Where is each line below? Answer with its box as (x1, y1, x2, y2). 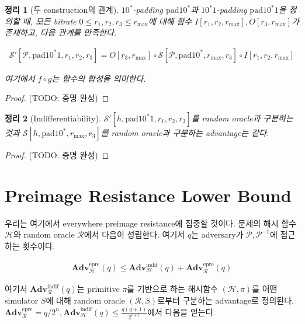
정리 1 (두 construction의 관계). (5, 4, 119, 15)
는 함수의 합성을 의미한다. (51, 72, 146, 84)
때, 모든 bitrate (22, 15, 77, 27)
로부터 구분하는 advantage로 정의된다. (157, 294, 294, 306)
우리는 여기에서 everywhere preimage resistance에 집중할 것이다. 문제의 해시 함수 (5, 217, 297, 229)
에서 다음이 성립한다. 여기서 (84, 228, 185, 241)
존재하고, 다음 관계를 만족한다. (5, 26, 117, 39)
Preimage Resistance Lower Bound (5, 183, 292, 207)
